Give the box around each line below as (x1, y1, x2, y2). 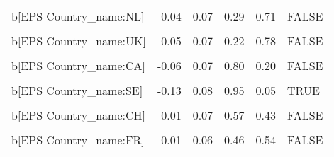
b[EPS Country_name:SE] (11, 82, 143, 98)
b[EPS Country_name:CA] (11, 57, 145, 74)
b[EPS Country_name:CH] (11, 107, 145, 123)
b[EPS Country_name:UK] (11, 33, 146, 49)
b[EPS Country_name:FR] (11, 132, 145, 148)
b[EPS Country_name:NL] (11, 8, 145, 24)
